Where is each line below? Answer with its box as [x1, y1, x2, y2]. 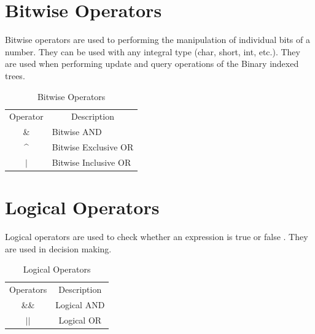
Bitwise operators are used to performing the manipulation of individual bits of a [5, 33, 310, 46]
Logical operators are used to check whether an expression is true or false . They [5, 230, 308, 243]
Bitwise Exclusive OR [52, 141, 134, 153]
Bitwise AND [52, 125, 102, 138]
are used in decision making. [5, 242, 112, 255]
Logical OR [58, 313, 102, 326]
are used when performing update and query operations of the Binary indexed [5, 57, 299, 70]
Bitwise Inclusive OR [52, 155, 131, 168]
